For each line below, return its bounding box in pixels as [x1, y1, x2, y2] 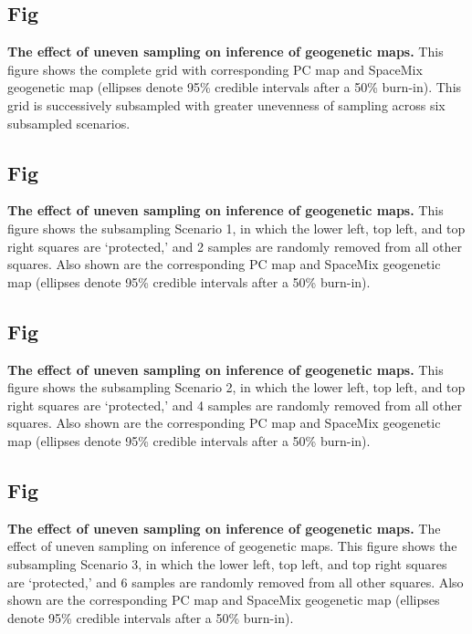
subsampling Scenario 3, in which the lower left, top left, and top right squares [7, 554, 447, 573]
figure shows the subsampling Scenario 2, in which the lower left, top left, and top [7, 378, 466, 397]
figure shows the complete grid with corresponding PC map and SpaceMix [7, 59, 423, 78]
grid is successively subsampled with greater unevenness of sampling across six [7, 95, 446, 114]
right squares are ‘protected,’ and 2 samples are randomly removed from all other [7, 236, 463, 255]
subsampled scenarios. [7, 113, 131, 132]
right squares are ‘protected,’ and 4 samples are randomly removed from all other [7, 395, 463, 414]
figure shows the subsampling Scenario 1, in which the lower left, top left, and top [7, 218, 466, 237]
